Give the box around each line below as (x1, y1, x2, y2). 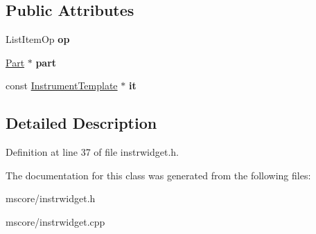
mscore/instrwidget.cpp (6, 214, 105, 228)
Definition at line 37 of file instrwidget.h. (6, 145, 179, 159)
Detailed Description (6, 112, 157, 134)
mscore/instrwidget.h (6, 191, 96, 206)
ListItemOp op (6, 32, 70, 46)
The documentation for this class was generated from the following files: (6, 168, 311, 182)
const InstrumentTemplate (6, 78, 118, 93)
